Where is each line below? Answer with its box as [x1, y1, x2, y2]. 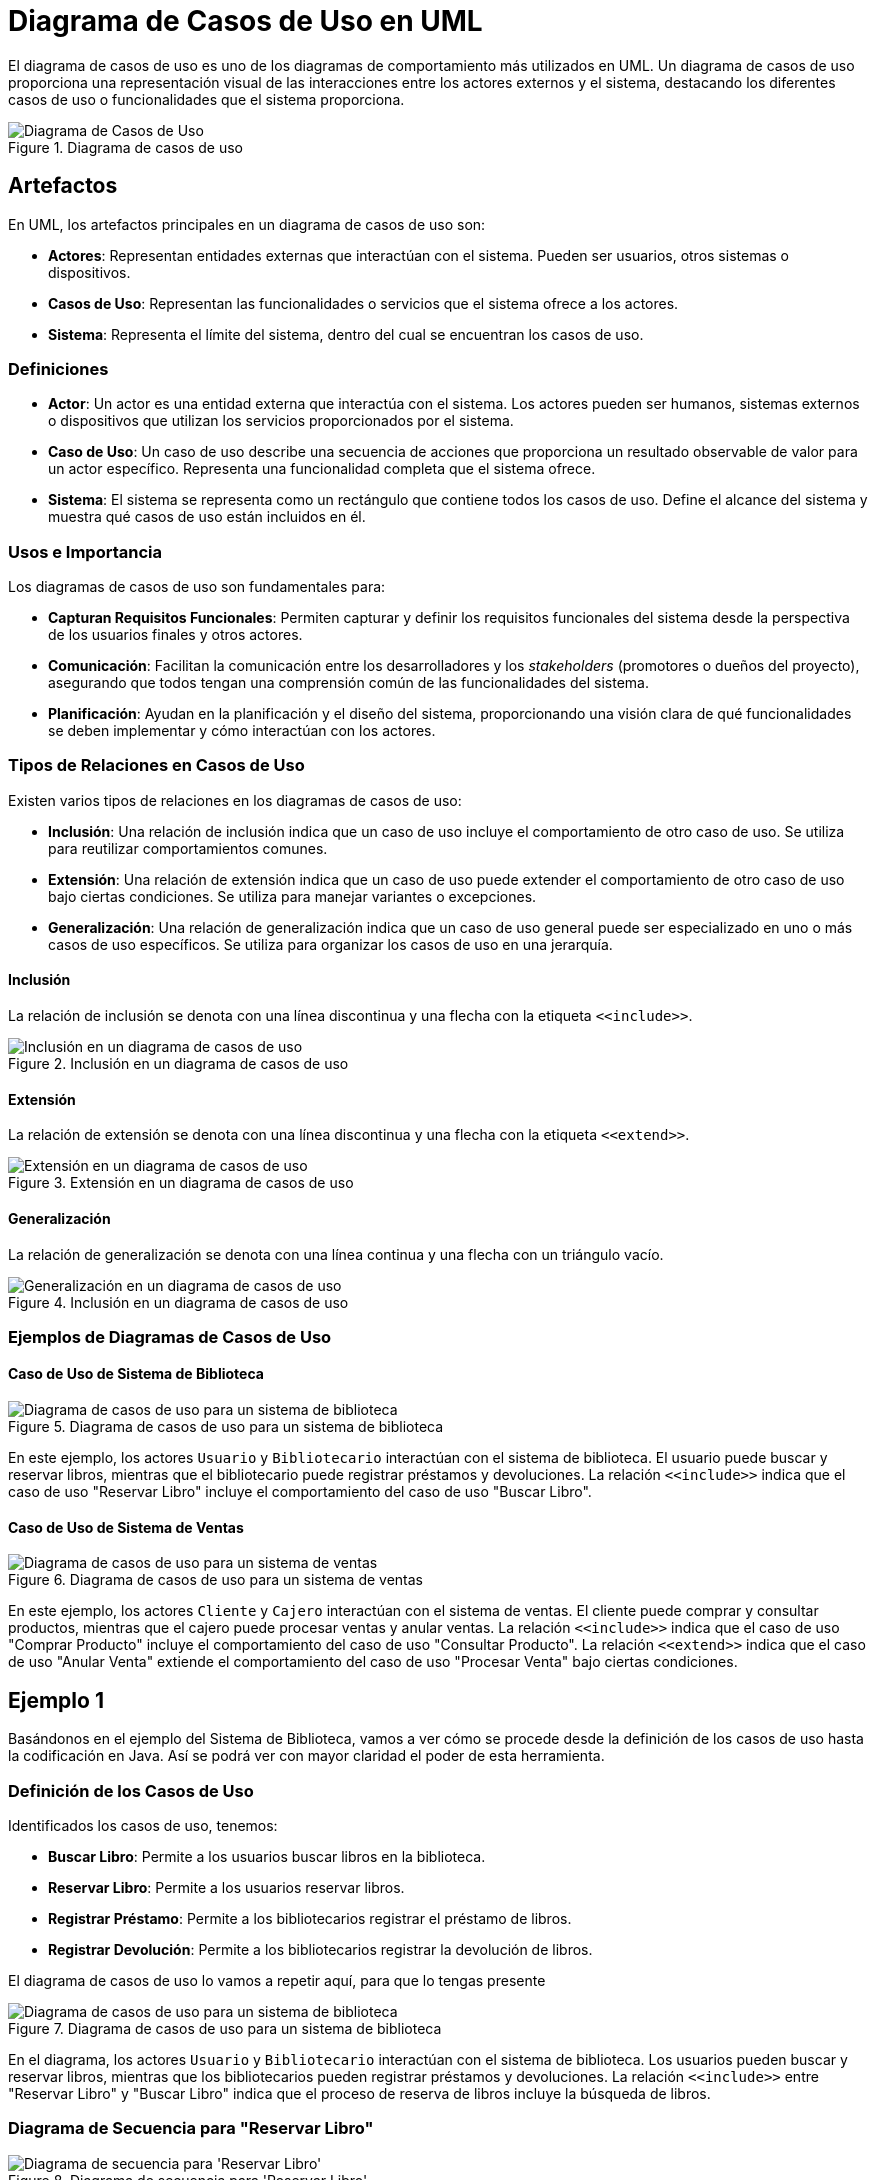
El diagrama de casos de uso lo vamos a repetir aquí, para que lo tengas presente [8, 1971, 546, 1989]
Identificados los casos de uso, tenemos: [8, 1816, 278, 1834]
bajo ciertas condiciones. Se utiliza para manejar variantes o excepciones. [48, 887, 537, 905]
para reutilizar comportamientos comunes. [48, 839, 328, 857]
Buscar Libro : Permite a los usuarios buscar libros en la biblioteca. [48, 1847, 486, 1865]
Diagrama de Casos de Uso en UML [8, 4, 483, 38]
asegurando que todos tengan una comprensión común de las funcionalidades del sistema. [48, 674, 649, 692]
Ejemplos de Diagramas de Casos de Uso [8, 1326, 332, 1347]
